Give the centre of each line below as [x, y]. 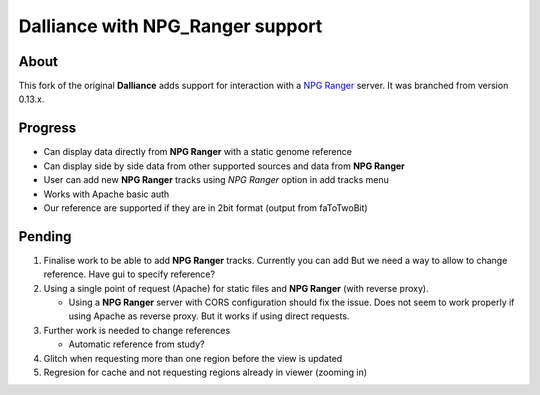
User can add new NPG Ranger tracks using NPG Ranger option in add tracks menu [216, 180]
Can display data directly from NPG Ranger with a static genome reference [197, 152]
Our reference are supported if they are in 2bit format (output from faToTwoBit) [206, 207]
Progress [47, 128]
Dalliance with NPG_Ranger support [170, 26]
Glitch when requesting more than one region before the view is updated [193, 358]
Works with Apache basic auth [106, 194]
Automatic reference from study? [136, 344]
